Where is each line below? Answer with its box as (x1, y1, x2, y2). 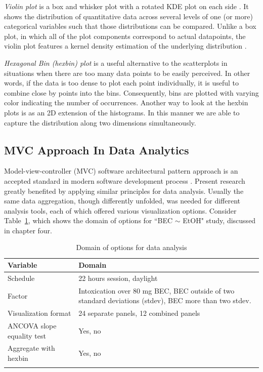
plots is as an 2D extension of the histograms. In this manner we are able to (4, 107, 240, 117)
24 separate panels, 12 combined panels (78, 308, 200, 318)
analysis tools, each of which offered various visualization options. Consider (4, 205, 237, 216)
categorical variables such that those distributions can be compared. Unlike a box (4, 21, 256, 31)
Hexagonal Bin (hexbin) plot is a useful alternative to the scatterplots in (4, 57, 228, 68)
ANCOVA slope (8, 320, 57, 331)
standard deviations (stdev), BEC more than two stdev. (78, 295, 251, 306)
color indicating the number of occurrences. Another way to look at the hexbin (4, 97, 248, 108)
